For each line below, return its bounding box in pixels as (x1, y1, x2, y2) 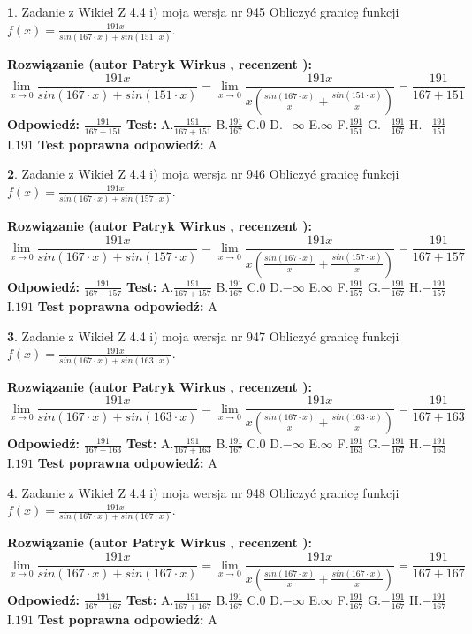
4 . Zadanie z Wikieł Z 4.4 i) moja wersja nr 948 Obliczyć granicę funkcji (7, 483, 400, 501)
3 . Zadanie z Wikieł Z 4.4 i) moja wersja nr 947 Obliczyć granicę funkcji (7, 326, 400, 345)
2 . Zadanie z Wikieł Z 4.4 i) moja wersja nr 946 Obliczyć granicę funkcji (7, 164, 400, 183)
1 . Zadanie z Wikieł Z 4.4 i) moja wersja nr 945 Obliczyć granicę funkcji (7, 3, 400, 20)
